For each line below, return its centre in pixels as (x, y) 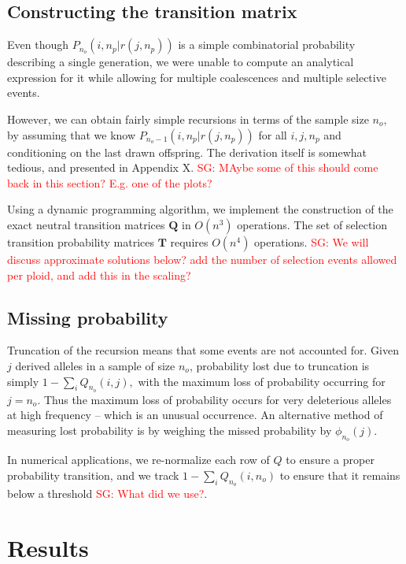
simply (23, 381)
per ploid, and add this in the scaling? (99, 275)
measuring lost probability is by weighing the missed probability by (170, 430)
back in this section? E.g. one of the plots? (110, 182)
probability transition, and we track (93, 475)
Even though (38, 45)
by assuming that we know (72, 134)
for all (273, 134)
